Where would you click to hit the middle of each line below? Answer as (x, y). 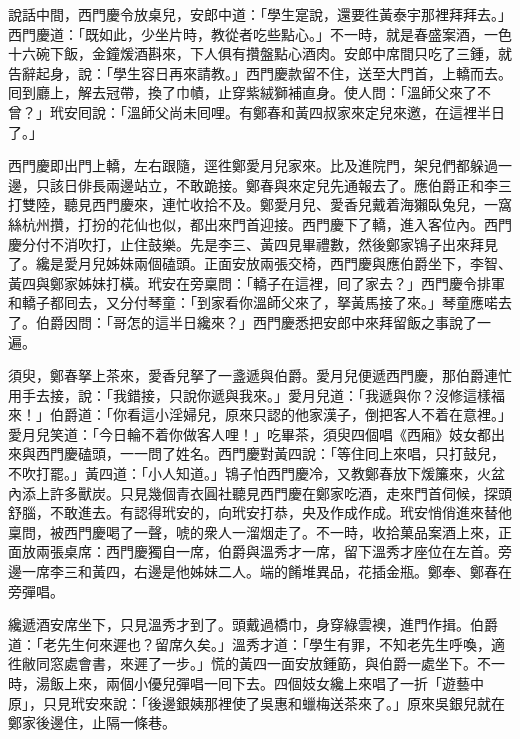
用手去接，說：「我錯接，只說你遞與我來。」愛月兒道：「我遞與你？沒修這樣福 (256, 394)
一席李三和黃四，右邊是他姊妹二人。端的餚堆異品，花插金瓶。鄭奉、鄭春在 (266, 571)
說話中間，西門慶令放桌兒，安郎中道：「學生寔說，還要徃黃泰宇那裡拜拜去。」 (260, 14)
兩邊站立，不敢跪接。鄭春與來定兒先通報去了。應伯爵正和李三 (308, 184)
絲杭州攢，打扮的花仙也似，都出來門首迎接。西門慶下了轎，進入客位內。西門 (260, 223)
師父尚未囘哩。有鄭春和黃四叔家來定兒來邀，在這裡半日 (322, 111)
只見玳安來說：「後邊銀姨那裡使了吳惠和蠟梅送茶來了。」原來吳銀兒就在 (273, 702)
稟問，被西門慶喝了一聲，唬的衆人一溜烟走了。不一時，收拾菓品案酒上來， (253, 531)
